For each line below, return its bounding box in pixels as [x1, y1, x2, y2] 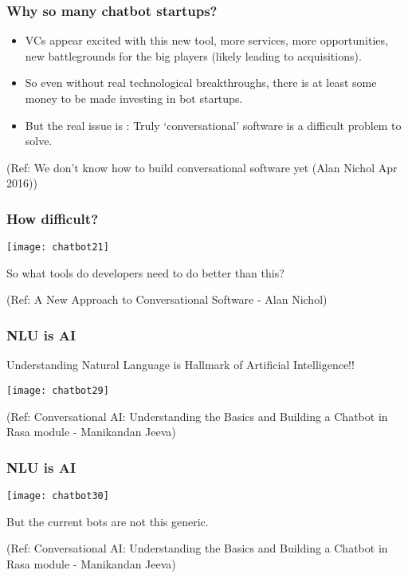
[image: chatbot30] [6, 490, 109, 501]
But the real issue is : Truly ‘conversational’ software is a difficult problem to [25, 116, 402, 133]
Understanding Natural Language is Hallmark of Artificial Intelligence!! [6, 356, 355, 373]
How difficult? [6, 208, 99, 228]
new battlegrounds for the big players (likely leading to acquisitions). [25, 47, 362, 64]
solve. [25, 132, 53, 149]
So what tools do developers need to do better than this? [6, 264, 284, 281]
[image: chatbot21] [6, 242, 109, 254]
